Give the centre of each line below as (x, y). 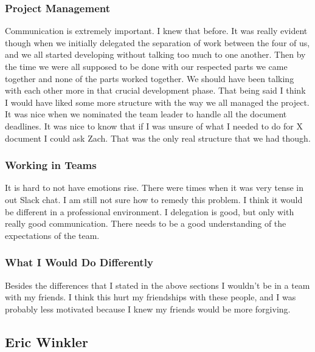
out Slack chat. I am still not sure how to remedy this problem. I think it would (154, 199)
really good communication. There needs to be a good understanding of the (146, 223)
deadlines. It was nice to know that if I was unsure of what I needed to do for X (154, 126)
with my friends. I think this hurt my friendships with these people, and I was (151, 297)
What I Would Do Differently (79, 262)
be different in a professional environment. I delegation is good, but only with (150, 211)
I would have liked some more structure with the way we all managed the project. (157, 102)
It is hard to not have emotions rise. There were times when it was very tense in (154, 188)
